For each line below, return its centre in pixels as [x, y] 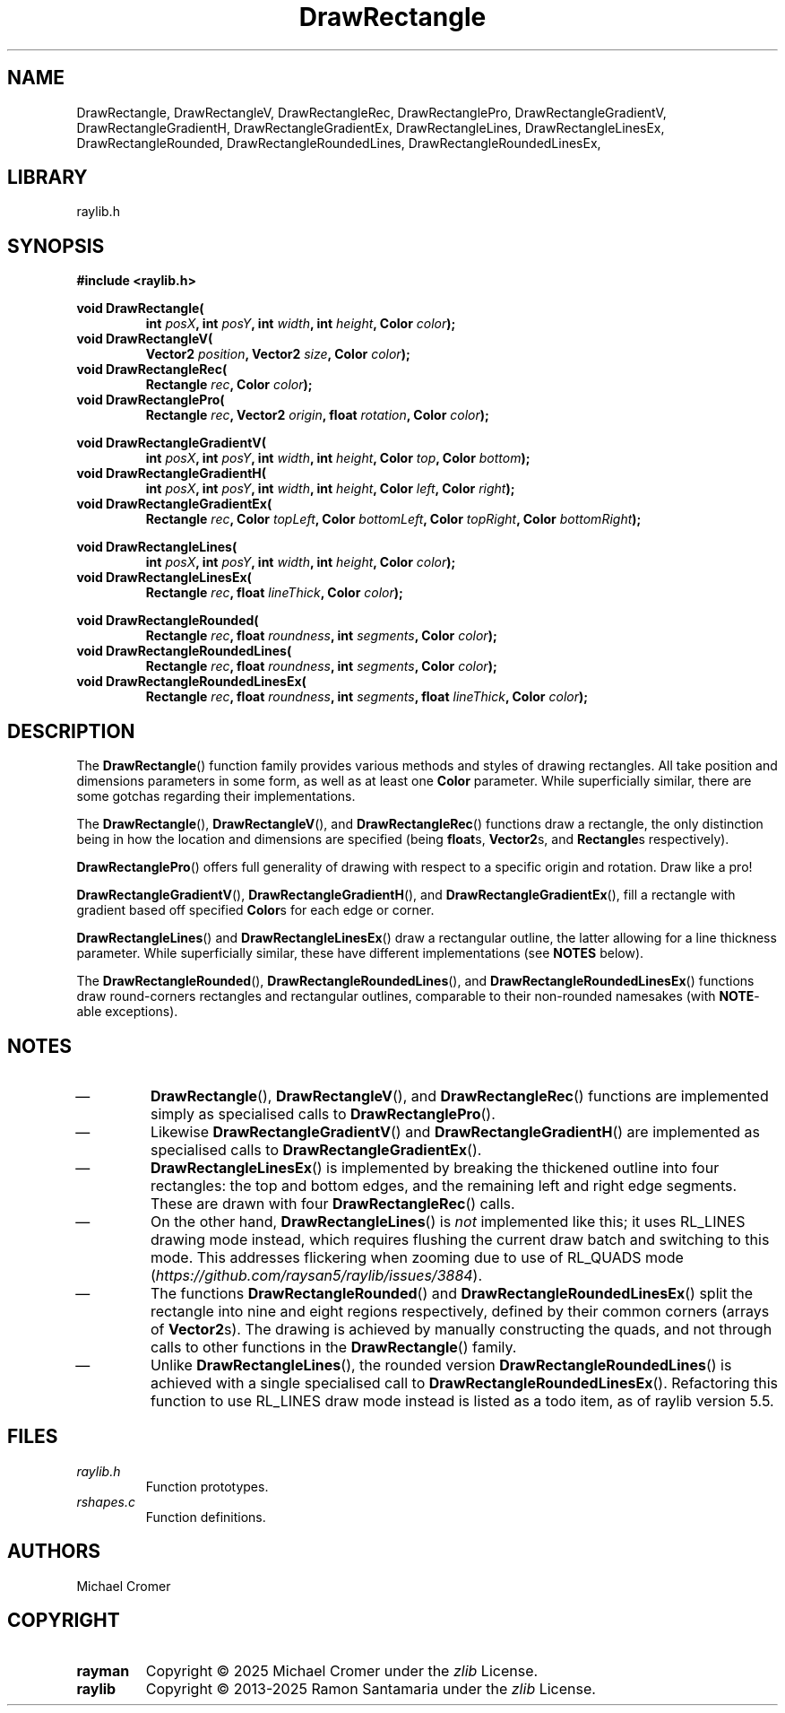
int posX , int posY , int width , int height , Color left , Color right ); [330, 489]
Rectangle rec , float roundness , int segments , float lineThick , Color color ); [367, 697]
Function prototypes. [207, 1486]
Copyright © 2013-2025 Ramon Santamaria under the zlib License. [371, 1688]
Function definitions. [206, 1517]
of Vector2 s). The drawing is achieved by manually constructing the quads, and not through [461, 1329]
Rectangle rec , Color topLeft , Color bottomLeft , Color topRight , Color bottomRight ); [393, 519]
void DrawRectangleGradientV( [171, 443]
